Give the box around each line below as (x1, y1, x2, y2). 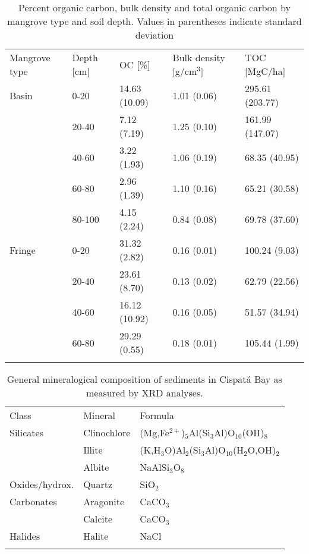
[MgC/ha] (245, 64, 286, 78)
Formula (140, 408, 174, 422)
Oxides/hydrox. (10, 477, 74, 491)
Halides (10, 529, 40, 543)
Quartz (83, 477, 113, 491)
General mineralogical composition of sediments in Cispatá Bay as (7, 372, 282, 386)
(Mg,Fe (140, 426, 169, 439)
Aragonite (83, 495, 125, 508)
